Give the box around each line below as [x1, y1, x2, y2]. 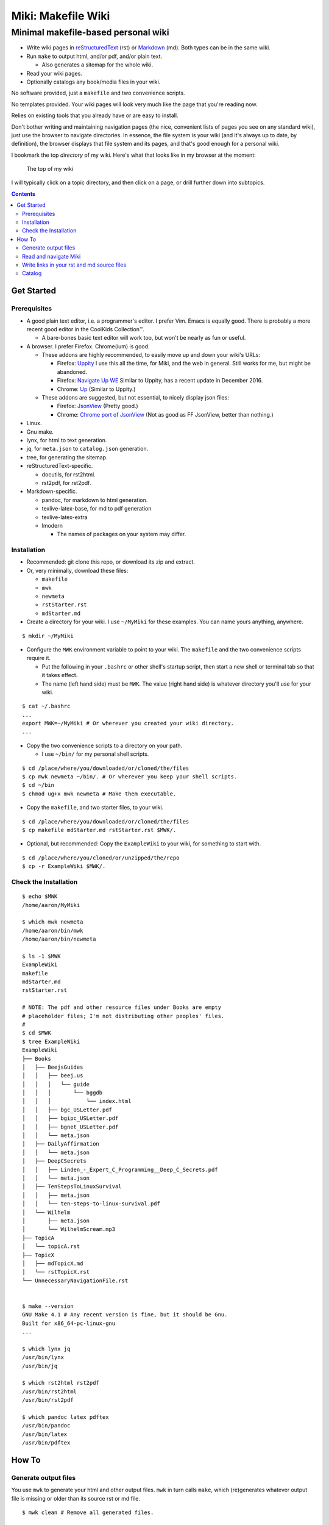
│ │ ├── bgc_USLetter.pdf [22, 1106, 113, 1113]
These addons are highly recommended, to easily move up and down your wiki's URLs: [41, 351, 261, 359]
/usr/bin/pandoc [22, 1422, 71, 1429]
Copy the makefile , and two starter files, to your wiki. [26, 804, 164, 811]
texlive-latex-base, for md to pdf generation [41, 505, 152, 512]
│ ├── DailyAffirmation [22, 1141, 100, 1147]
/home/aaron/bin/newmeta [22, 936, 96, 942]
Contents [11, 190, 36, 198]
